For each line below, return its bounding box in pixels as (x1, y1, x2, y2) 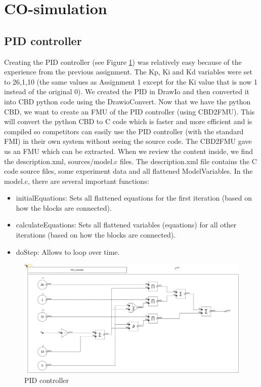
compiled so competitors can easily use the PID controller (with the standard (4, 126, 244, 136)
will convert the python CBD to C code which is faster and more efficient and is (4, 116, 252, 127)
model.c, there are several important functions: (4, 175, 149, 186)
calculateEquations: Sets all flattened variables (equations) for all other (16, 219, 237, 230)
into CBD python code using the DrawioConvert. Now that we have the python (4, 96, 251, 106)
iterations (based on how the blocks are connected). (16, 229, 176, 240)
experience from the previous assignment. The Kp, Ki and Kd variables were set (4, 66, 252, 77)
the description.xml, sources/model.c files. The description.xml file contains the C (4, 156, 257, 166)
